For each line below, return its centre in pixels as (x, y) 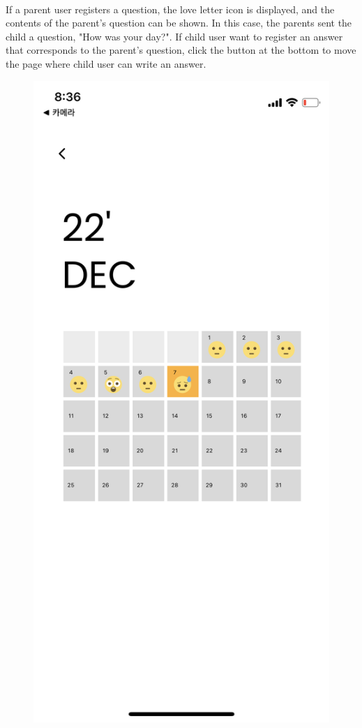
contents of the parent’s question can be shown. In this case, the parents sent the (179, 23)
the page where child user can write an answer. (106, 63)
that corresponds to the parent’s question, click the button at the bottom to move (181, 50)
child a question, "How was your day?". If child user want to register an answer (174, 36)
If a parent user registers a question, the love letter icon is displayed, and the (170, 9)
